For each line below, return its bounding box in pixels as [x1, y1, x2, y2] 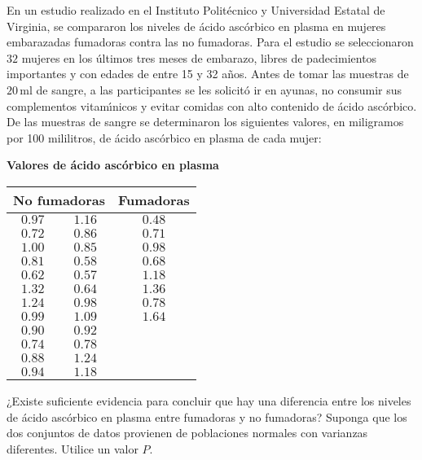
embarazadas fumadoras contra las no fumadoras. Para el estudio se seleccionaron [7, 33, 414, 50]
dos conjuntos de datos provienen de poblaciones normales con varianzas [7, 424, 368, 441]
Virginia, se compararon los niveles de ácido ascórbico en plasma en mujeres [7, 17, 386, 34]
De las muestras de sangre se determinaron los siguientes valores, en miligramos [7, 113, 404, 130]
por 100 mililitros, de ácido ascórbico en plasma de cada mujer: [7, 129, 322, 146]
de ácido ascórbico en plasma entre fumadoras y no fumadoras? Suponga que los [7, 408, 407, 425]
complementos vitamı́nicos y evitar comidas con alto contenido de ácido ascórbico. [7, 97, 417, 114]
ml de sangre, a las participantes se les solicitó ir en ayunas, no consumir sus [20, 81, 402, 98]
